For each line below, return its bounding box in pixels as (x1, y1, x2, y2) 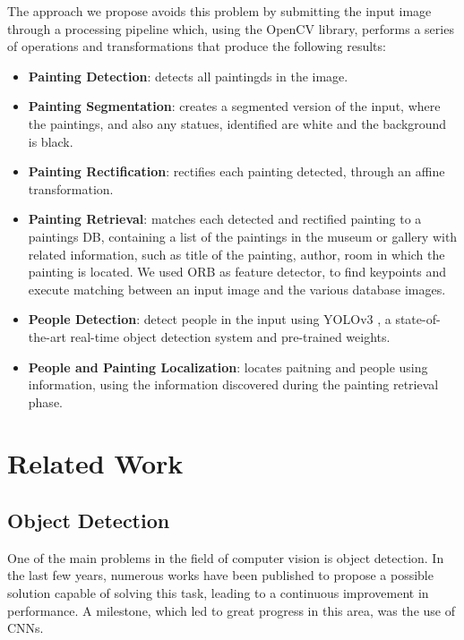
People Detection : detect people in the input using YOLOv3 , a (28, 310, 391, 329)
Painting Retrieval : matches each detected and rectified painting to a (28, 209, 422, 228)
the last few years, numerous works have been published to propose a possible (7, 566, 434, 585)
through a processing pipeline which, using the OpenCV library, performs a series (7, 19, 454, 38)
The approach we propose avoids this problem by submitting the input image (7, 2, 432, 20)
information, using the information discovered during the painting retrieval (28, 375, 439, 394)
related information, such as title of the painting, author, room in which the (28, 244, 445, 263)
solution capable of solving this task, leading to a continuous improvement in (7, 584, 429, 602)
